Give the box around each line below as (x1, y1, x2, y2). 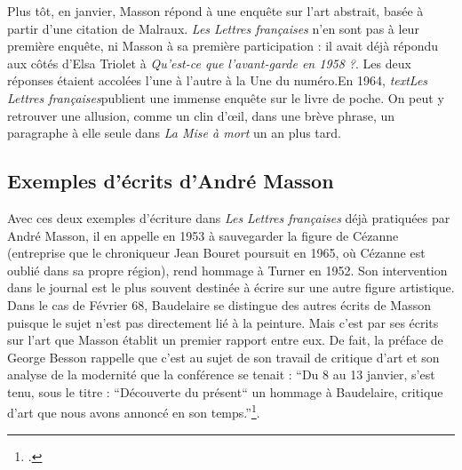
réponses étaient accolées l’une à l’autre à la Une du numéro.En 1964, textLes (7, 71, 428, 90)
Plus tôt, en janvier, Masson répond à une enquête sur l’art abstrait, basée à (7, 2, 424, 20)
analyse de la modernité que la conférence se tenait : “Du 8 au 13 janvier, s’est (7, 365, 435, 384)
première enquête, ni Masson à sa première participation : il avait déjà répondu (7, 36, 439, 55)
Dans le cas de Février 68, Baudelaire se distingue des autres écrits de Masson (7, 295, 432, 314)
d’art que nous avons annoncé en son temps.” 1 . (7, 401, 260, 422)
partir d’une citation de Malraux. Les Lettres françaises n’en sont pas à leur (7, 19, 419, 37)
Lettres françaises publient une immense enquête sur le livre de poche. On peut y (7, 88, 444, 107)
